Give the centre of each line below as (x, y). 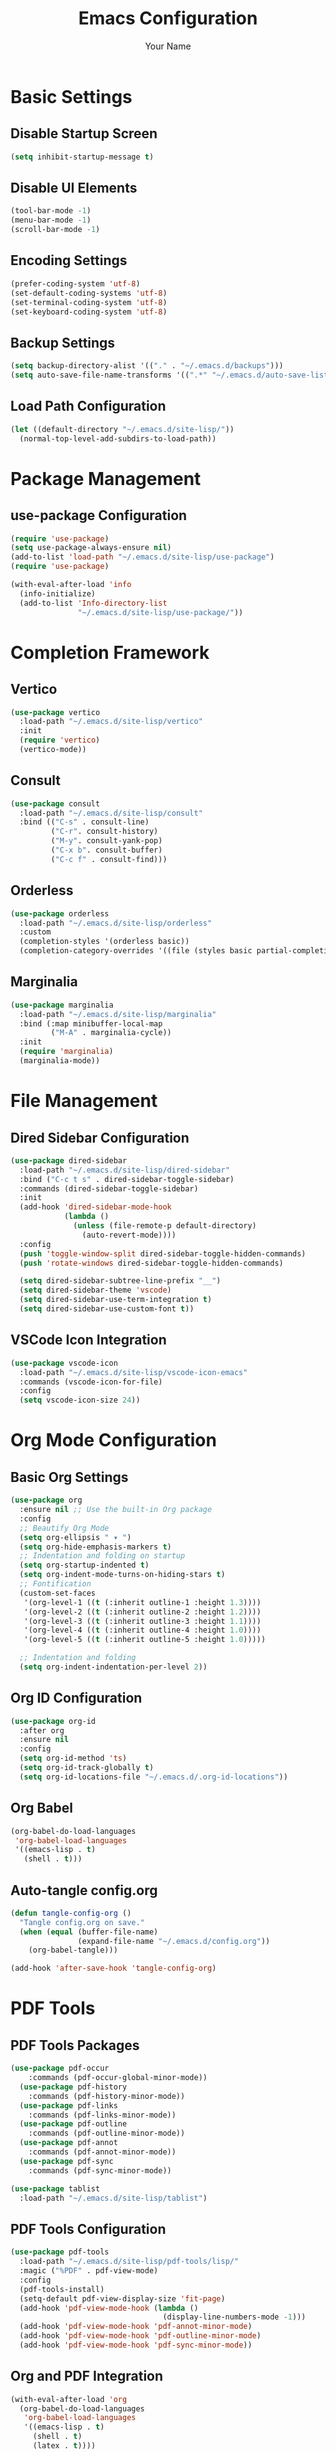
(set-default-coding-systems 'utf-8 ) (89, 293)
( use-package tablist (55, 2188)
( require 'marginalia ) (66, 1052)
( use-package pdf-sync (66, 2161)
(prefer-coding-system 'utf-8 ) (75, 283)
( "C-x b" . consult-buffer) (106, 850)
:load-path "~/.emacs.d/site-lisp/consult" (111, 813)
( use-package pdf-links (68, 2105)
